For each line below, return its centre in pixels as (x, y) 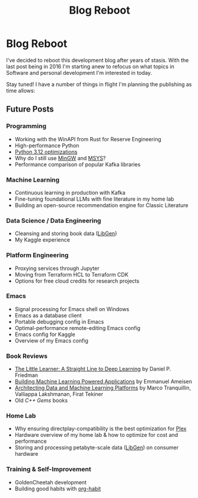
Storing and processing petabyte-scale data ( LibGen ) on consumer (97, 448)
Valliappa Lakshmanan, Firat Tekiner (59, 394)
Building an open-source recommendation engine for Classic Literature (101, 205)
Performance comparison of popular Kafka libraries (78, 164)
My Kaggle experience (42, 240)
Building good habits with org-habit (58, 489)
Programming (26, 126)
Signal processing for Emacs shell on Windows (72, 309)
